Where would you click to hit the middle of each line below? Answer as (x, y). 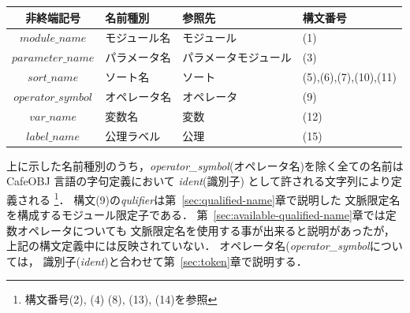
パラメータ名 (138, 57)
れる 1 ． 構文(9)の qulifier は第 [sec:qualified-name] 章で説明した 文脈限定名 (214, 198)
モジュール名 (138, 37)
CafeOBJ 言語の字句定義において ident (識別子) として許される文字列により (199, 181)
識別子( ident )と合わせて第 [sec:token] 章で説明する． (175, 261)
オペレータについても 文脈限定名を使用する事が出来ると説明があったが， (206, 230)
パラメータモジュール (237, 57)
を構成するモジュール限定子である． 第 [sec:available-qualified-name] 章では (196, 215)
